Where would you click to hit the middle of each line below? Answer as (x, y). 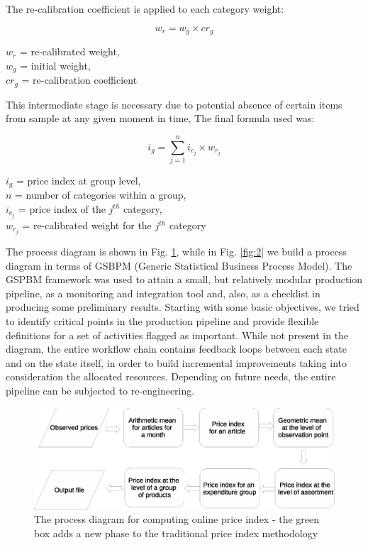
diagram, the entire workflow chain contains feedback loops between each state (176, 349)
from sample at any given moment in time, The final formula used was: (160, 118)
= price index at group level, (78, 180)
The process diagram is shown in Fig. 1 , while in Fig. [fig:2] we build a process (176, 252)
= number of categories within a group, (101, 195)
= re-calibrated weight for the (87, 225)
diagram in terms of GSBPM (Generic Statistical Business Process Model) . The (179, 265)
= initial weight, (55, 65)
